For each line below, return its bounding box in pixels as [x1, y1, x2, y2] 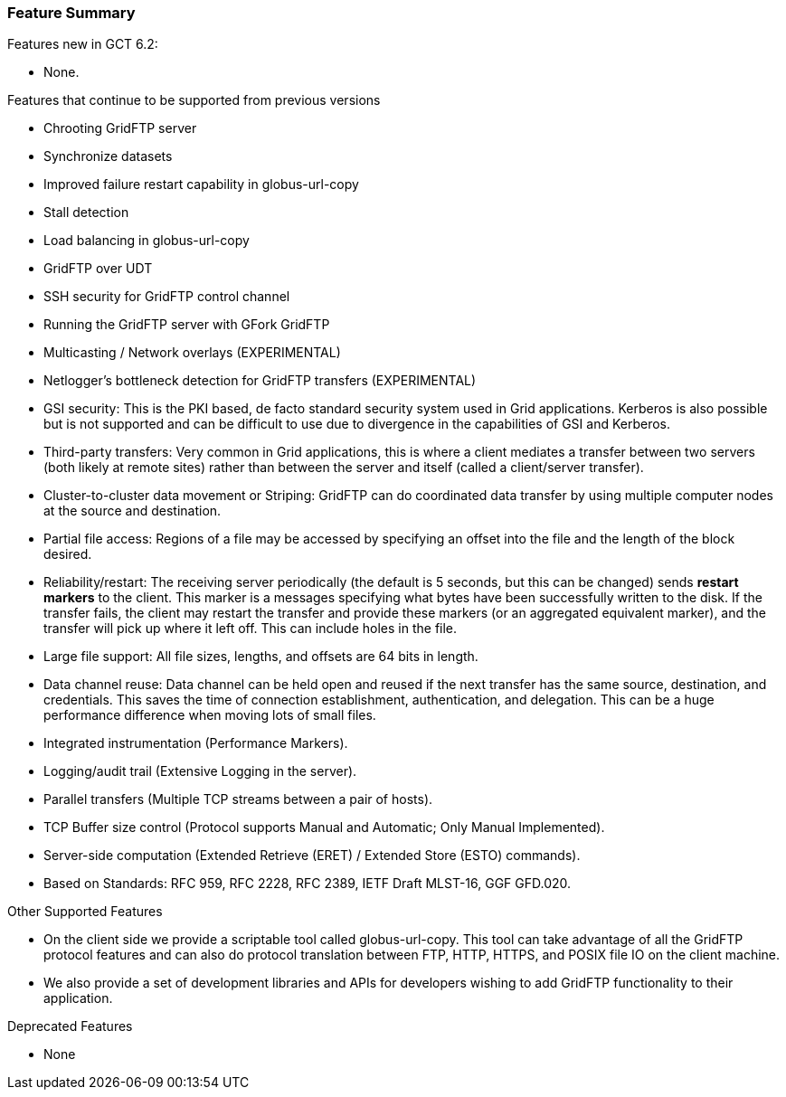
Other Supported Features [7, 903, 163, 920]
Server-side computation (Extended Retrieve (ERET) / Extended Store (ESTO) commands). [43, 847, 581, 864]
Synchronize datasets [43, 148, 173, 165]
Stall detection [43, 204, 129, 221]
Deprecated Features [7, 1018, 133, 1035]
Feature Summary [7, 4, 136, 22]
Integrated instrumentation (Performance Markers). [43, 735, 348, 752]
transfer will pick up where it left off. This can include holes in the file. [43, 620, 458, 637]
